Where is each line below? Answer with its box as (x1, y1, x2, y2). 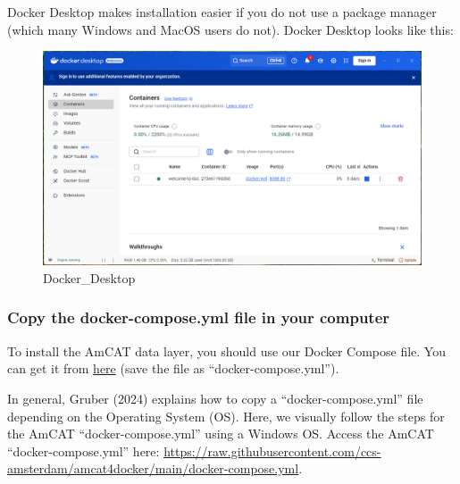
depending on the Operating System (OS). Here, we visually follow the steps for (7, 406, 445, 425)
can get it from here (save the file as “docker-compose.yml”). (7, 359, 339, 378)
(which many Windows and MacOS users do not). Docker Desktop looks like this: (7, 20, 454, 38)
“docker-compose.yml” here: (7, 441, 160, 460)
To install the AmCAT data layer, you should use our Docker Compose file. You (7, 341, 446, 360)
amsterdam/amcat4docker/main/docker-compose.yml (7, 459, 299, 478)
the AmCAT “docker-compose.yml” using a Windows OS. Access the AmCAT (7, 424, 434, 443)
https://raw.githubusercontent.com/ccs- (163, 441, 381, 460)
